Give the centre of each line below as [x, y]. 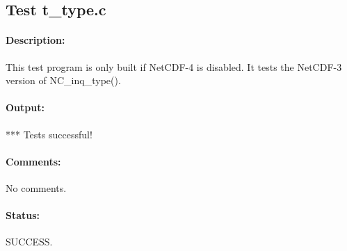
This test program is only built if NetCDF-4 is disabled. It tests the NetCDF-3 [174, 66]
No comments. [36, 187]
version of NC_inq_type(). [63, 80]
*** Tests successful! [49, 134]
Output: [25, 107]
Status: [23, 215]
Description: [35, 40]
